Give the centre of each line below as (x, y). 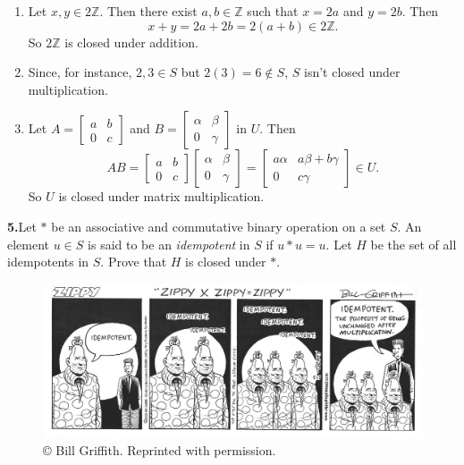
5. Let (22, 226)
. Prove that (134, 262)
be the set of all (413, 244)
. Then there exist (148, 11)
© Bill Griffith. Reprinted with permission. (160, 450)
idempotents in (48, 262)
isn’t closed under (352, 72)
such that (273, 11)
